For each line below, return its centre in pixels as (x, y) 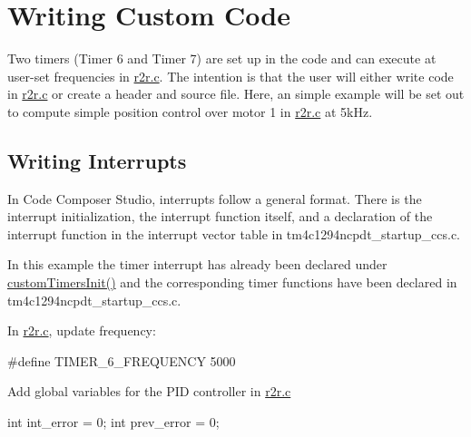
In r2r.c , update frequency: (82, 330)
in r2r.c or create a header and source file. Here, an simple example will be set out (236, 94)
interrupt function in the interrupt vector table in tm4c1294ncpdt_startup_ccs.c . (234, 233)
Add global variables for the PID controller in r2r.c (149, 391)
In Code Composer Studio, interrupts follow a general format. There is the (215, 198)
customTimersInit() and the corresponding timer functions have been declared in (232, 282)
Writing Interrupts (97, 160)
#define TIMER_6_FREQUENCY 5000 (122, 360)
